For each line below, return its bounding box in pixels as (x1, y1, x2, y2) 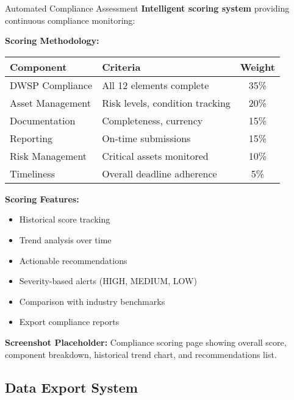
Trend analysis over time (19, 233, 112, 246)
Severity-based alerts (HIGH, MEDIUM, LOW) (19, 274, 197, 287)
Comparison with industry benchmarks (19, 295, 165, 307)
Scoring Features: (5, 192, 79, 205)
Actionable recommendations (19, 254, 127, 266)
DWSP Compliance (10, 77, 93, 92)
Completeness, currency (102, 113, 203, 127)
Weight (240, 59, 275, 74)
